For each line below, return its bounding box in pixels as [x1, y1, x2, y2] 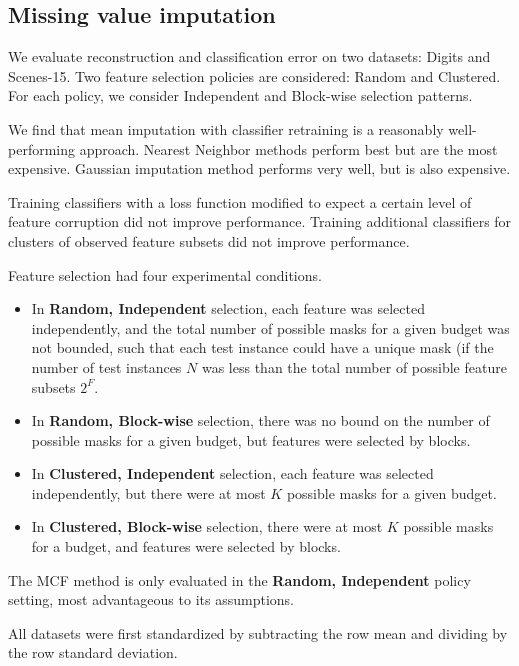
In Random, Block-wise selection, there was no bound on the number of [31, 410, 490, 431]
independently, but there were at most [31, 482, 266, 503]
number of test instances [31, 356, 182, 377]
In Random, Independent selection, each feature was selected [31, 298, 425, 319]
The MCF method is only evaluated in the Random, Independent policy [8, 569, 471, 590]
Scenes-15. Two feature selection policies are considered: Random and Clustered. [8, 65, 501, 86]
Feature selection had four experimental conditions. [8, 264, 322, 285]
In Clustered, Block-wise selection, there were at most [31, 516, 383, 537]
